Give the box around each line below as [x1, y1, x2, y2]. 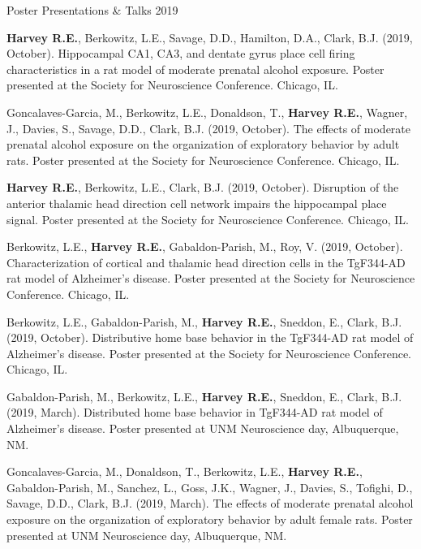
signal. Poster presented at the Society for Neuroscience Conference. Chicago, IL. [6, 210, 409, 227]
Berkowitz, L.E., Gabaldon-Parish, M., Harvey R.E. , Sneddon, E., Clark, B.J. [6, 313, 402, 330]
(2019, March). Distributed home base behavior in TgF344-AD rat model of [6, 404, 383, 421]
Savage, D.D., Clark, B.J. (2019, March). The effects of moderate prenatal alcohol [6, 495, 414, 512]
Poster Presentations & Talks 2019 [6, 2, 178, 18]
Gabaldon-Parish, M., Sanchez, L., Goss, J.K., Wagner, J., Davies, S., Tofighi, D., [6, 478, 413, 495]
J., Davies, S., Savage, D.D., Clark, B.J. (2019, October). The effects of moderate [6, 119, 411, 136]
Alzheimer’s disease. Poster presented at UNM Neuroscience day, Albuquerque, [6, 420, 399, 437]
